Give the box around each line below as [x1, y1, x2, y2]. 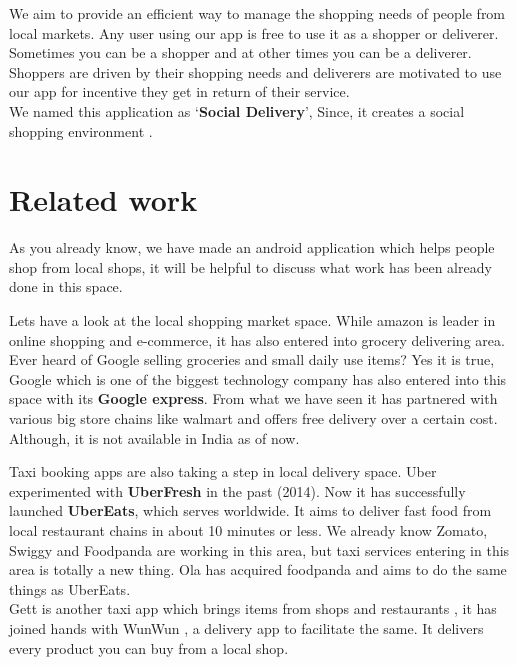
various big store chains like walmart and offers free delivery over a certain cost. [9, 408, 498, 429]
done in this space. [9, 276, 123, 297]
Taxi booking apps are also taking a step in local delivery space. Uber [9, 461, 437, 482]
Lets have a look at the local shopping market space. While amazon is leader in [9, 310, 496, 331]
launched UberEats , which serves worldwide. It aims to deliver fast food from [9, 500, 492, 521]
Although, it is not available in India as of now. [9, 427, 300, 448]
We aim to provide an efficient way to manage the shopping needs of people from [9, 3, 506, 23]
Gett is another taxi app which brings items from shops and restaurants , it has [9, 598, 497, 619]
